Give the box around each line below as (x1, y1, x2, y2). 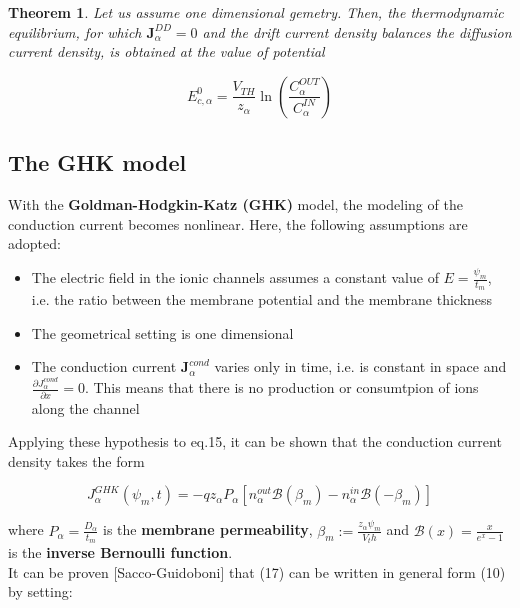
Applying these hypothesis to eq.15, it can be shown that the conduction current (8, 431, 502, 452)
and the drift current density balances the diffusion (202, 21, 512, 42)
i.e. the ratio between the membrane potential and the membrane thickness (31, 289, 493, 310)
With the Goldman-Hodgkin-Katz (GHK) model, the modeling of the (8, 193, 463, 214)
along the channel (31, 397, 140, 418)
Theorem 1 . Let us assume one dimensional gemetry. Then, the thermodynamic (8, 2, 504, 22)
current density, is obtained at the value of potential (8, 41, 325, 62)
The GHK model (8, 147, 187, 178)
